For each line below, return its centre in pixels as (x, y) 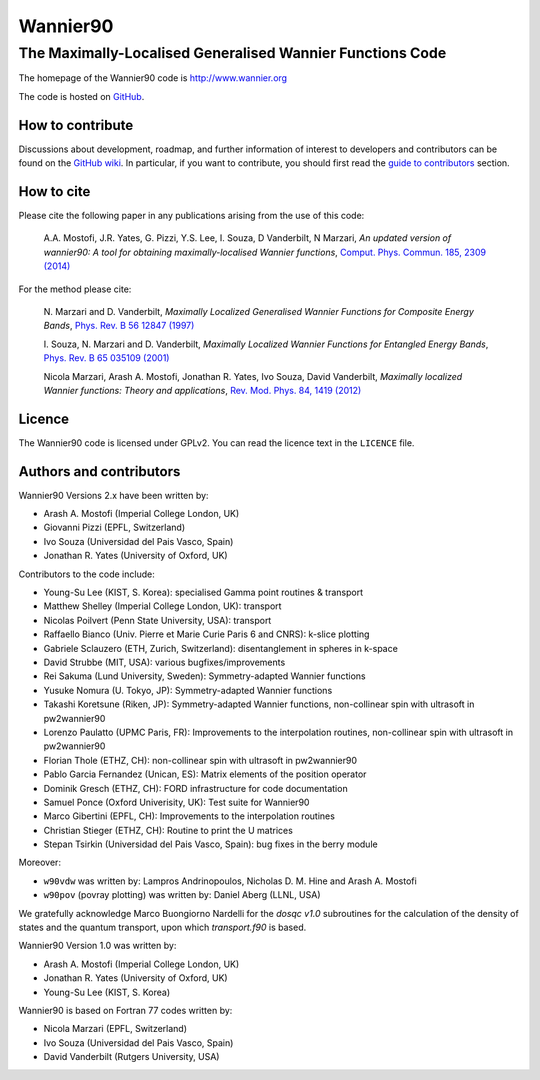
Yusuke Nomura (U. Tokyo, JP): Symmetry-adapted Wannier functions (188, 690)
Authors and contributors (99, 471)
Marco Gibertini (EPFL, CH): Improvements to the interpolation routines (189, 816)
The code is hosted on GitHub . (81, 96)
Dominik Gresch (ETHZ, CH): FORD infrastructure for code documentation (196, 788)
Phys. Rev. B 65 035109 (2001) (106, 358)
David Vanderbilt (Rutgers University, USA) (131, 1057)
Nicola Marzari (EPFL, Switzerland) (115, 1029)
